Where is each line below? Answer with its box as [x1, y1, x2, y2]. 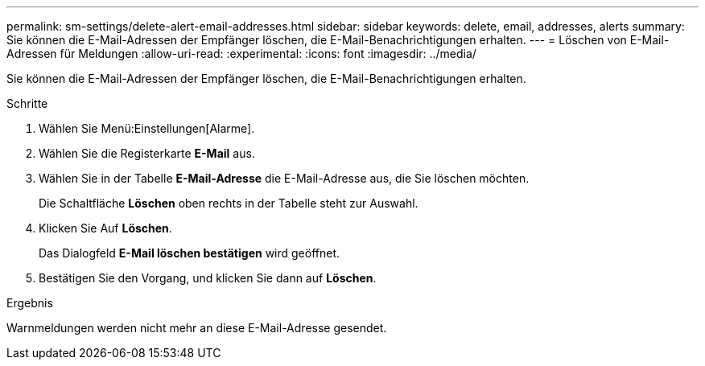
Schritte [6, 97, 48, 110]
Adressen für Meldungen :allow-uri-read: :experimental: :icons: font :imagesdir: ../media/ [6, 47, 476, 60]
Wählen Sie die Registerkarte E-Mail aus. [39, 146, 255, 160]
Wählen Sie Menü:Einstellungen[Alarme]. [39, 121, 255, 135]
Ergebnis [6, 296, 53, 310]
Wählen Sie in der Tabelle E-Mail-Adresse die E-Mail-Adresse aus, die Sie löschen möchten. [39, 171, 530, 185]
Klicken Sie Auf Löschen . [39, 221, 172, 235]
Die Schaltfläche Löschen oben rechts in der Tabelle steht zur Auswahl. [39, 196, 418, 210]
